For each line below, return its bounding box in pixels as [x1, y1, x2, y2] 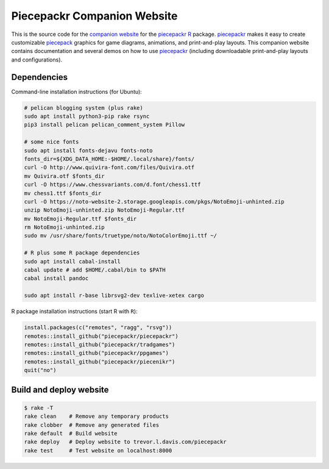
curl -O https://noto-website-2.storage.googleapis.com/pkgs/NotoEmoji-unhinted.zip [24, 198, 285, 205]
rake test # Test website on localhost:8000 [24, 447, 172, 454]
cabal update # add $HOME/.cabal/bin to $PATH [24, 267, 166, 274]
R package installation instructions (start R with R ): [11, 308, 138, 315]
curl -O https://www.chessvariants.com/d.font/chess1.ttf [24, 181, 201, 188]
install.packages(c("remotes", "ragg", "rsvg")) [24, 324, 172, 331]
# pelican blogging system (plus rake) [24, 104, 143, 111]
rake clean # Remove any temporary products [24, 413, 169, 420]
